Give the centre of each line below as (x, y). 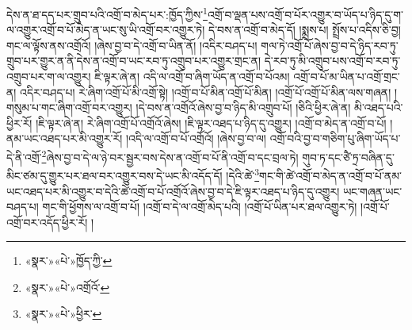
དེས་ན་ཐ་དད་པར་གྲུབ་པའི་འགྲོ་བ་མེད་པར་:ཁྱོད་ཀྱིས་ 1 (107, 13)
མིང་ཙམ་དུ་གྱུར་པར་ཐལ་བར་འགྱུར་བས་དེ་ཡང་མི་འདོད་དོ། (114, 175)
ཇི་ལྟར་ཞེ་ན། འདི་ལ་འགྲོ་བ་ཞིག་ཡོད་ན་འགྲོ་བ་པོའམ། (192, 77)
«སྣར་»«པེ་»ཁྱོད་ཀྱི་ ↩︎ (69, 261)
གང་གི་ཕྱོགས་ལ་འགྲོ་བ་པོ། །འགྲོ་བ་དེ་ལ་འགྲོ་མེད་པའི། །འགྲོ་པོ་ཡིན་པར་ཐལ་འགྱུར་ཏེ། (200, 207)
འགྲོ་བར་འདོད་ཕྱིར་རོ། (47, 222)
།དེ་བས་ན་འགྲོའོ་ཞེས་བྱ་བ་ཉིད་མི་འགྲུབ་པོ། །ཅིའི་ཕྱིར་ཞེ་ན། (243, 107)
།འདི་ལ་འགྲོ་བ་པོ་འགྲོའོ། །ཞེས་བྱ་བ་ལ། (196, 138)
